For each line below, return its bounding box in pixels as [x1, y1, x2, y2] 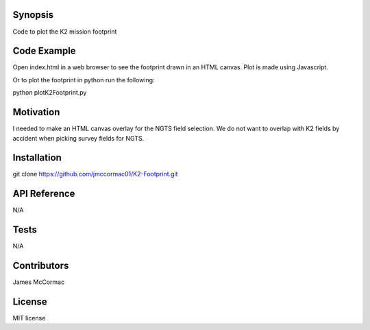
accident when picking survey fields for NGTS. [12, 134, 145, 142]
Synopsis [12, 9, 54, 21]
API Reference [12, 188, 75, 200]
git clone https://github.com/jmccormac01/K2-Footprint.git [12, 170, 178, 178]
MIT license [12, 314, 46, 322]
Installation [12, 152, 62, 164]
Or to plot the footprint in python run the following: [12, 75, 155, 84]
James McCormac [12, 278, 65, 286]
